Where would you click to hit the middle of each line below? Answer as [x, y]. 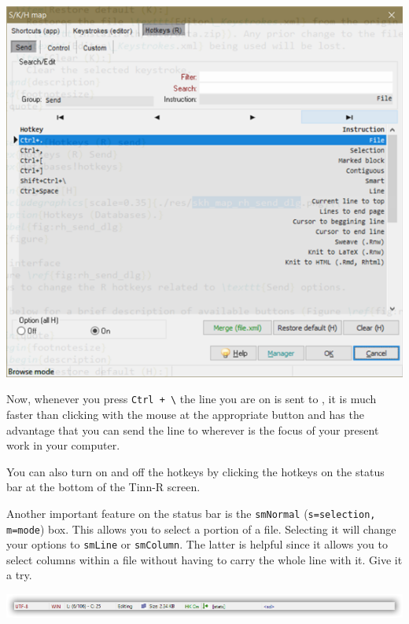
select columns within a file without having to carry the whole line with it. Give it [204, 559]
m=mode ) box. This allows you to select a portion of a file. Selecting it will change [201, 529]
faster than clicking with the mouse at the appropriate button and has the [185, 414]
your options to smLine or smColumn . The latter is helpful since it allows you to [197, 544]
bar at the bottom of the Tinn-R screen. [103, 487]
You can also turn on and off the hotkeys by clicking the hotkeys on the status [195, 471]
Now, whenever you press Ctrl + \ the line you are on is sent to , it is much [192, 399]
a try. [19, 575]
